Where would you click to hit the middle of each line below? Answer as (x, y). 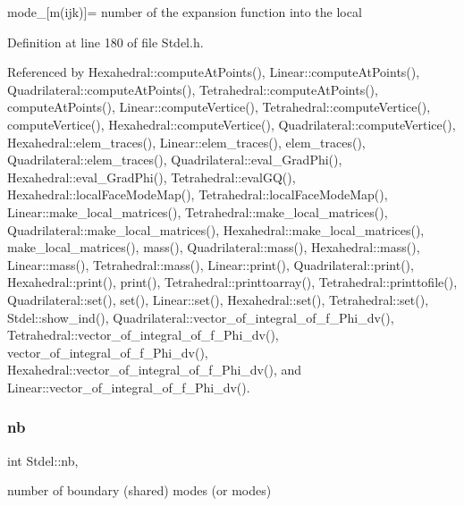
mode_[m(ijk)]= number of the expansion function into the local (185, 12)
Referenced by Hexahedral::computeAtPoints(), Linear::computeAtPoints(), (214, 72)
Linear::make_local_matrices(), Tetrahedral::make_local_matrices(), (198, 211)
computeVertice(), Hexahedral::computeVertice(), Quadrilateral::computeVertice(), (232, 124)
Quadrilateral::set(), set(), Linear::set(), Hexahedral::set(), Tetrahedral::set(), (218, 299)
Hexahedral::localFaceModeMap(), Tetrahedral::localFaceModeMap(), (198, 194)
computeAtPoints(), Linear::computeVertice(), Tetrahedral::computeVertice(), (219, 107)
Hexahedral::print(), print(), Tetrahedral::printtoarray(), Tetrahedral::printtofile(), (232, 282)
